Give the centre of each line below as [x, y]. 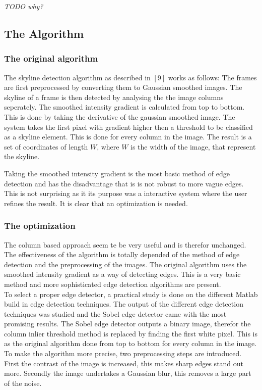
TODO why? [24, 6]
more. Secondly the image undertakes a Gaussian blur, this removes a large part [128, 373]
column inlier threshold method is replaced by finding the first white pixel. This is [131, 333]
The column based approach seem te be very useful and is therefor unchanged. [125, 244]
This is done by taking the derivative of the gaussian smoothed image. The [120, 116]
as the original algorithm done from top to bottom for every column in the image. [130, 343]
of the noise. [23, 383]
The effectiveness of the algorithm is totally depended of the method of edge [122, 254]
